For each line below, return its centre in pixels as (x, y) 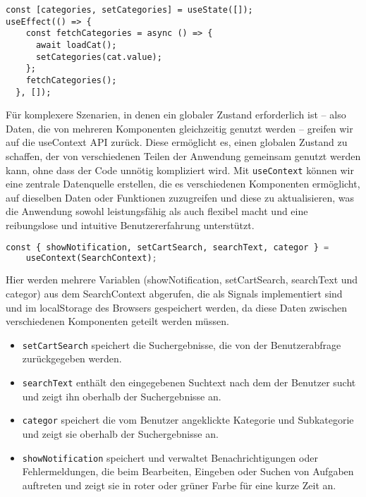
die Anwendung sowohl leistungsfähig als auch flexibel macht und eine (157, 211)
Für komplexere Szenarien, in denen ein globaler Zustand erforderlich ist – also (176, 115)
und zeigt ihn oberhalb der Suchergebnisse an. (122, 396)
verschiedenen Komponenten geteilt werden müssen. (117, 321)
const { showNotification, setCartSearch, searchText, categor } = (167, 247)
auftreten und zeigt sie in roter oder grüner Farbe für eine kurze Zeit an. (179, 485)
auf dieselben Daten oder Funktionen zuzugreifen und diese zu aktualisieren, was (180, 197)
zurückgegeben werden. (72, 358)
